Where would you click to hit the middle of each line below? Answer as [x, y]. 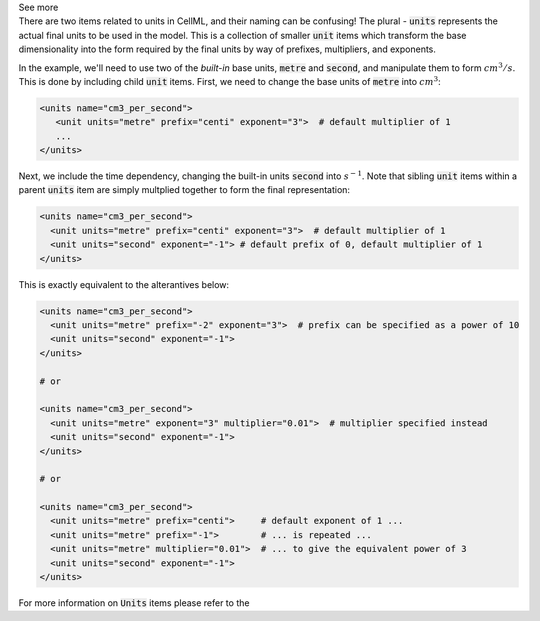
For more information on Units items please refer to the [134, 603]
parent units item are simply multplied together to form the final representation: [184, 190]
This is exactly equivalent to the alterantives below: [124, 284]
